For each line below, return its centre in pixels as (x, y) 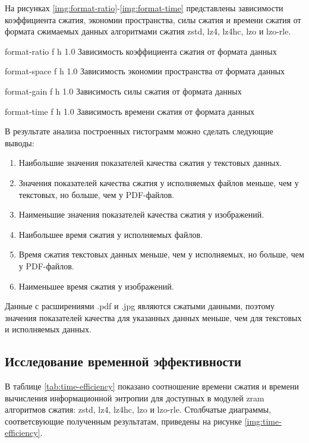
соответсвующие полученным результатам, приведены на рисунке (123, 421)
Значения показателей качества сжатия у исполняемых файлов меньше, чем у (159, 182)
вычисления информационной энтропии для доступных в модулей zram (135, 398)
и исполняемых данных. (48, 329)
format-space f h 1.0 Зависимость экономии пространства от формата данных (145, 71)
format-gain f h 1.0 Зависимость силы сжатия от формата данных (123, 91)
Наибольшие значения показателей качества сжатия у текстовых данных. (150, 163)
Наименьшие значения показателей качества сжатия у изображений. (141, 214)
